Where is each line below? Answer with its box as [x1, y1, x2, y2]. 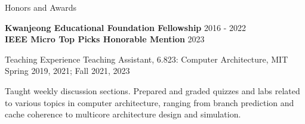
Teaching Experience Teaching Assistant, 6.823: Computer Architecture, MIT [5, 52, 288, 65]
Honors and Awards [5, 1, 77, 13]
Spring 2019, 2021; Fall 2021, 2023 [5, 64, 130, 77]
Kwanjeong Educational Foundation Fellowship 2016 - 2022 [5, 21, 246, 33]
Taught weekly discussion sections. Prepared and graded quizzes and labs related [5, 84, 300, 97]
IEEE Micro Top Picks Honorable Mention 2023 [5, 33, 205, 45]
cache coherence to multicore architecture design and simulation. [5, 108, 241, 120]
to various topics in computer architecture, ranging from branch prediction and [5, 96, 294, 108]
